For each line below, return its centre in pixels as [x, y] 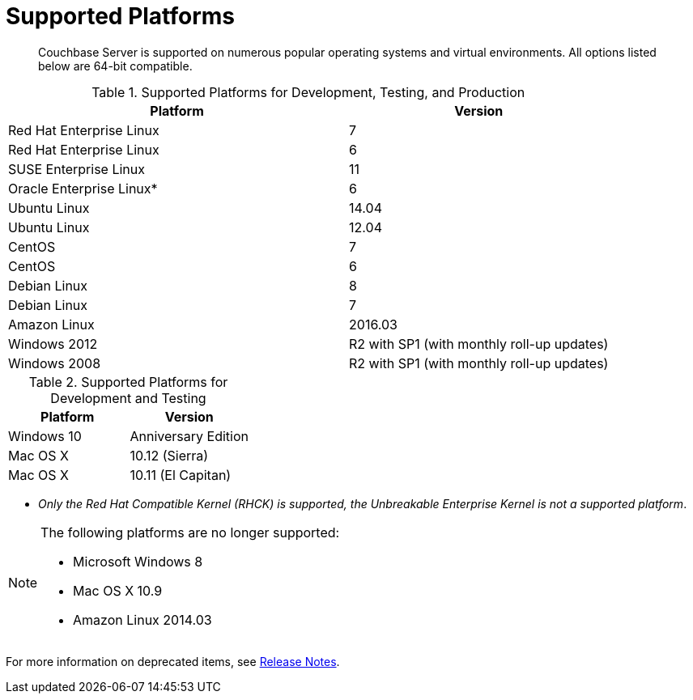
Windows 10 [45, 436]
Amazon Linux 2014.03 [142, 619]
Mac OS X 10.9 [118, 590]
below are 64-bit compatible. [115, 66]
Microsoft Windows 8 [138, 561]
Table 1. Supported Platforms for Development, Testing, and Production [308, 92]
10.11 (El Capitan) [181, 475]
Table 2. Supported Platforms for [128, 382]
